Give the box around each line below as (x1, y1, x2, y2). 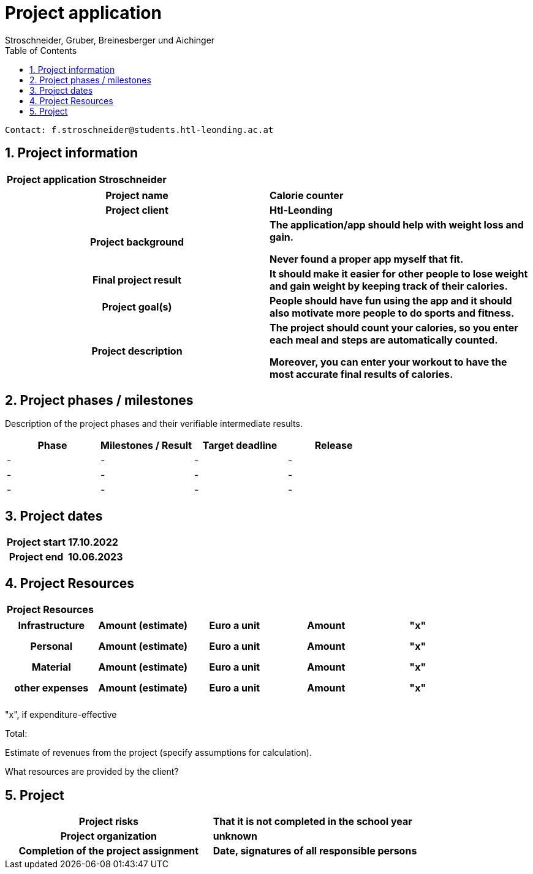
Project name (105, 189, 168, 202)
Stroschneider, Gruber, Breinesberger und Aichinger (5, 34, 215, 45)
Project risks (78, 815, 139, 827)
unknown (213, 829, 257, 842)
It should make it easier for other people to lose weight (270, 267, 528, 280)
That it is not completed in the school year (213, 815, 412, 827)
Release (314, 439, 353, 452)
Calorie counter (270, 189, 344, 202)
